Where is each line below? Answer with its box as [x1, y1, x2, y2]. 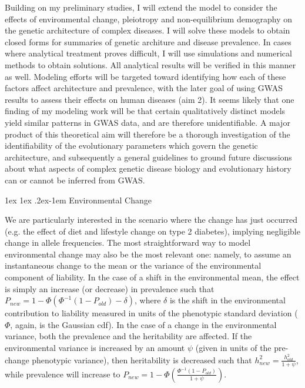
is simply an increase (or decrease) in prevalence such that [5, 282, 214, 295]
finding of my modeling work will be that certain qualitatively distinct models [5, 105, 286, 117]
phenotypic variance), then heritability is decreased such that [32, 353, 252, 366]
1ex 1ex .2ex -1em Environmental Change [5, 193, 152, 206]
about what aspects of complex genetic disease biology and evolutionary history [5, 162, 291, 175]
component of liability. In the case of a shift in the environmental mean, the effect [5, 271, 300, 283]
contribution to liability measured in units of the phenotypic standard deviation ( [5, 307, 298, 319]
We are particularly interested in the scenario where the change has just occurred [5, 213, 297, 226]
